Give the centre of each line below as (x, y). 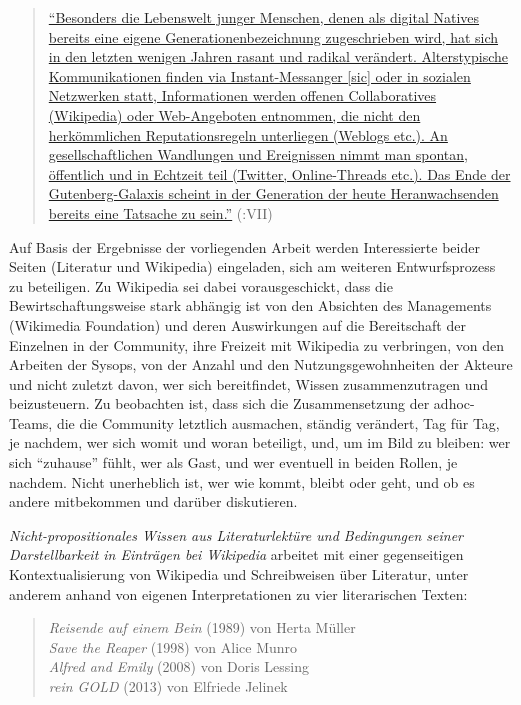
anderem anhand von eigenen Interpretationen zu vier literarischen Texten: (238, 593)
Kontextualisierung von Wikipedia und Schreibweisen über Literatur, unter (239, 574)
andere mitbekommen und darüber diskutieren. (153, 501)
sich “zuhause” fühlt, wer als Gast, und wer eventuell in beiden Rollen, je (233, 462)
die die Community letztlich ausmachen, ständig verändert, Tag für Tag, (278, 422)
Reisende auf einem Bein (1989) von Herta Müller (202, 627)
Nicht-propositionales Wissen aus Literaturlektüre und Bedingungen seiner (236, 534)
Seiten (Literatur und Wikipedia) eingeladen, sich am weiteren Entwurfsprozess (252, 266)
